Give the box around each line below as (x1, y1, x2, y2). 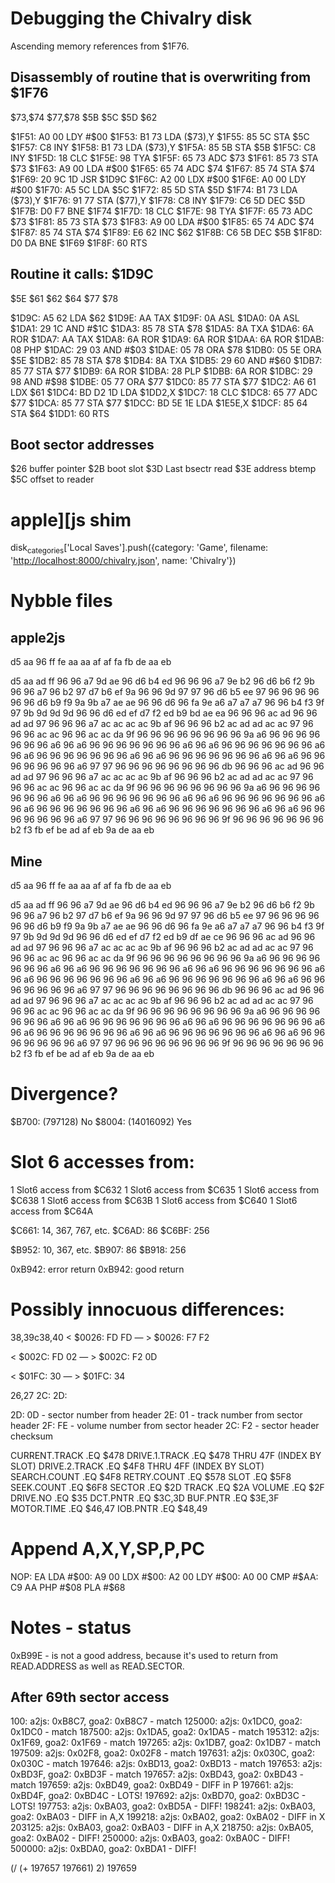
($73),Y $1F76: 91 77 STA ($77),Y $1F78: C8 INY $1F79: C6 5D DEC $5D (10, 194, 306, 206)
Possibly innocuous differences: (10, 1298, 285, 1321)
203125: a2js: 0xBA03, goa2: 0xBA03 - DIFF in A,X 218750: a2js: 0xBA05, (10, 1822, 314, 1834)
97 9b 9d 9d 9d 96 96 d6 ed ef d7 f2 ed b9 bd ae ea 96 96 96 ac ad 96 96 (10, 707, 318, 719)
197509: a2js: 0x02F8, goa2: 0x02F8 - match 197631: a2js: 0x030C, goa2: (10, 1747, 316, 1759)
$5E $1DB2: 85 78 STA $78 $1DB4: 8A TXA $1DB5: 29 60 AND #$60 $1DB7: (10, 354, 323, 366)
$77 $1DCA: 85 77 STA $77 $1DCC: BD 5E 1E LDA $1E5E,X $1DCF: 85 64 (10, 397, 308, 409)
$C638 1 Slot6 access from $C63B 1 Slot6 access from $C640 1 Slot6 (10, 1194, 298, 1206)
